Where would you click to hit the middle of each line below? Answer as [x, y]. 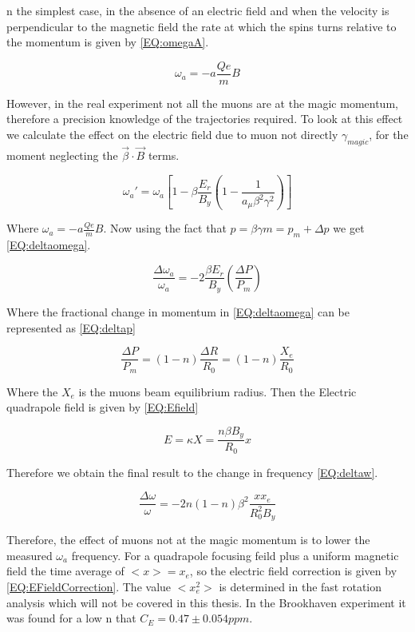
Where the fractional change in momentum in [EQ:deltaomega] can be [178, 311]
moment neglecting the [62, 155]
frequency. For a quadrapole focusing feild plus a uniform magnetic [235, 555]
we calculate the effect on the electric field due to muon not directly [172, 135]
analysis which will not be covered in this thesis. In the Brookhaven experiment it [206, 602]
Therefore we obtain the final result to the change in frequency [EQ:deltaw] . [192, 472]
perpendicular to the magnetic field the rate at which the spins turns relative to [202, 26]
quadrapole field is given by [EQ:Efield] [103, 407]
